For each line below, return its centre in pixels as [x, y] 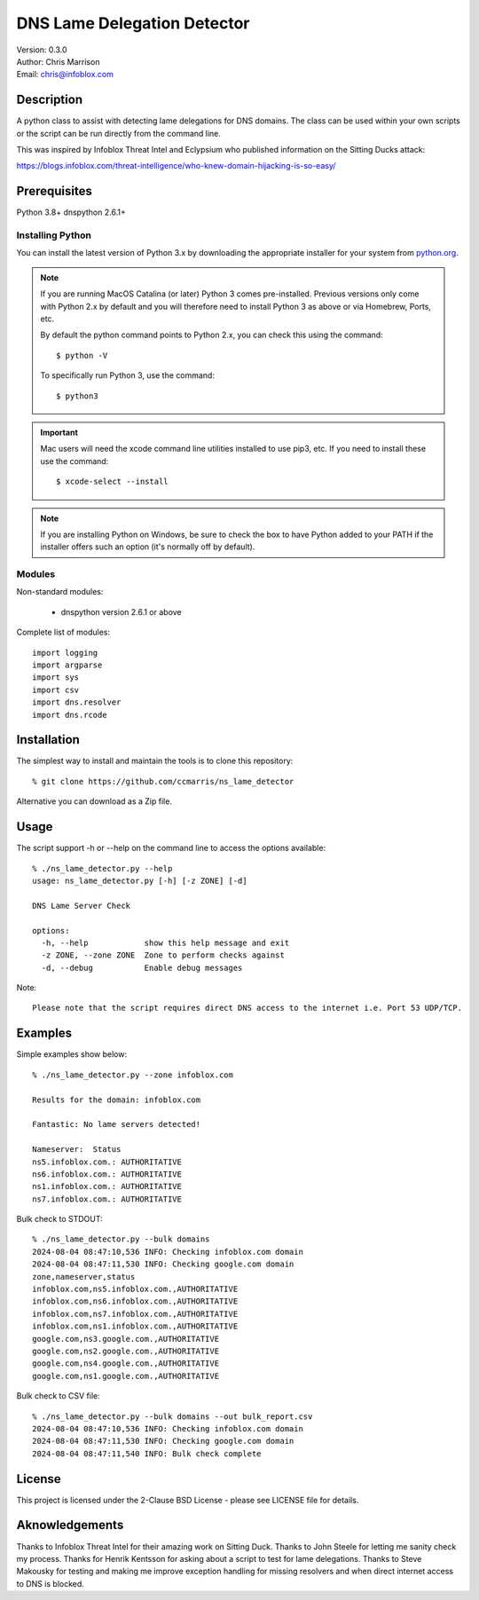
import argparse [67, 665]
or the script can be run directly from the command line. [119, 133]
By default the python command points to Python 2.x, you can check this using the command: [212, 335]
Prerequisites [54, 191]
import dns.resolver [77, 702]
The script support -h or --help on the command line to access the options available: [171, 848]
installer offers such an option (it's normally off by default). [148, 547]
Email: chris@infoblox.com [65, 75]
